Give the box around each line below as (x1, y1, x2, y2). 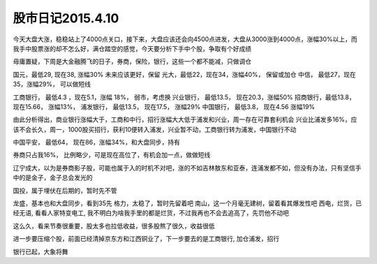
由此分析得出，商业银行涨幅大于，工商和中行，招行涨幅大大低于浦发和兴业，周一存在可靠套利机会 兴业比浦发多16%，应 (13, 115, 357, 124)
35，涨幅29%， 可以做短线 (13, 80, 91, 89)
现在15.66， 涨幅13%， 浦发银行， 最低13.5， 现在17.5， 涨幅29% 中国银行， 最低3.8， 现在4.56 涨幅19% (13, 102, 316, 111)
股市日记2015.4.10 (13, 10, 119, 26)
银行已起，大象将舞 (13, 247, 68, 256)
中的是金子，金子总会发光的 (13, 173, 93, 182)
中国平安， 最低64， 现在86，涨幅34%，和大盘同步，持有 (13, 138, 181, 147)
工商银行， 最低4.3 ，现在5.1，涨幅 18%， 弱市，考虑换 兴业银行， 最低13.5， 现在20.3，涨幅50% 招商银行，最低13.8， (13, 93, 355, 101)
